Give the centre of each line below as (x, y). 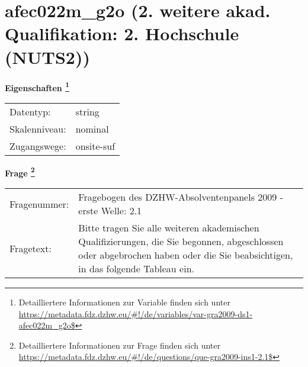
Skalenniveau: (38, 128)
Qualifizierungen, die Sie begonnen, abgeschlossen (181, 241)
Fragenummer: (39, 204)
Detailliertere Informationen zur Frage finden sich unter (120, 345)
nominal (92, 128)
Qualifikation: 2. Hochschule (122, 33)
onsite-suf (95, 146)
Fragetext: (31, 248)
